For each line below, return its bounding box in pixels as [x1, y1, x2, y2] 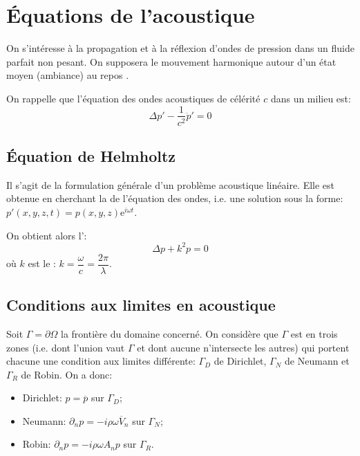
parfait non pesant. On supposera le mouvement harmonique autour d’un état [6, 54, 337, 69]
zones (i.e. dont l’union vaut [6, 340, 125, 354]
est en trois [290, 326, 338, 340]
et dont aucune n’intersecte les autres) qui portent [137, 340, 350, 354]
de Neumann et [285, 354, 350, 368]
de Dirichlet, [214, 354, 267, 368]
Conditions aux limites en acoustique [6, 294, 276, 316]
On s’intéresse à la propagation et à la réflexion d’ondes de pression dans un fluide [6, 41, 354, 55]
